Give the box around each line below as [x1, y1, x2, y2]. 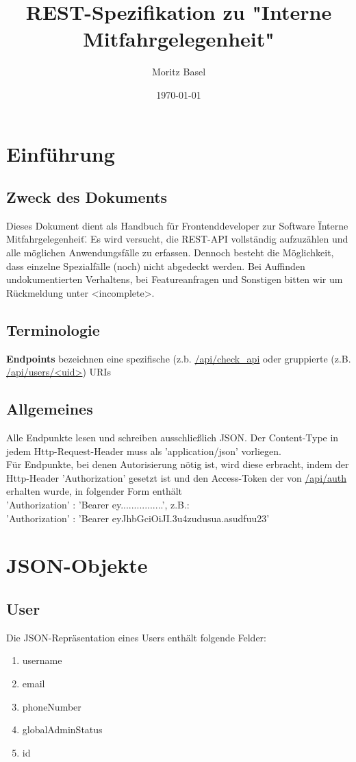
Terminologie [6, 319, 100, 340]
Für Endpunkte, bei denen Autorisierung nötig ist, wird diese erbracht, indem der [6, 457, 349, 471]
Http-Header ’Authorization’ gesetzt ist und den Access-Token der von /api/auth [6, 470, 347, 484]
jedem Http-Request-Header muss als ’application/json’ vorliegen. [6, 443, 281, 458]
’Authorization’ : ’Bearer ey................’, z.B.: [6, 497, 190, 512]
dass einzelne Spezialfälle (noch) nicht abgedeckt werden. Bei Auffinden [6, 258, 305, 273]
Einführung [6, 139, 115, 167]
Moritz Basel [151, 64, 206, 79]
